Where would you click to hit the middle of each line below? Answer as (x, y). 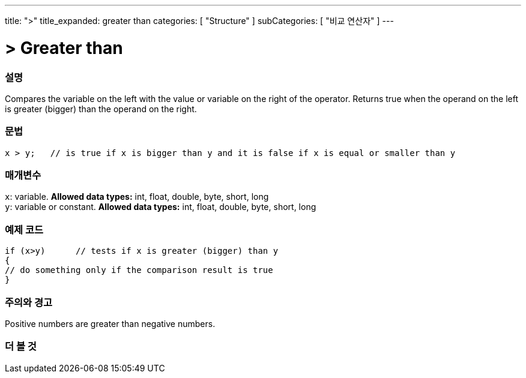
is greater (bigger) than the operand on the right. (101, 109)
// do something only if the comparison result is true (139, 270)
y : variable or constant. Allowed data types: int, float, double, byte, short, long (161, 207)
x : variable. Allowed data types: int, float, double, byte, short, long (137, 197)
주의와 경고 (29, 302)
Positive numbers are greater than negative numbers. (110, 323)
